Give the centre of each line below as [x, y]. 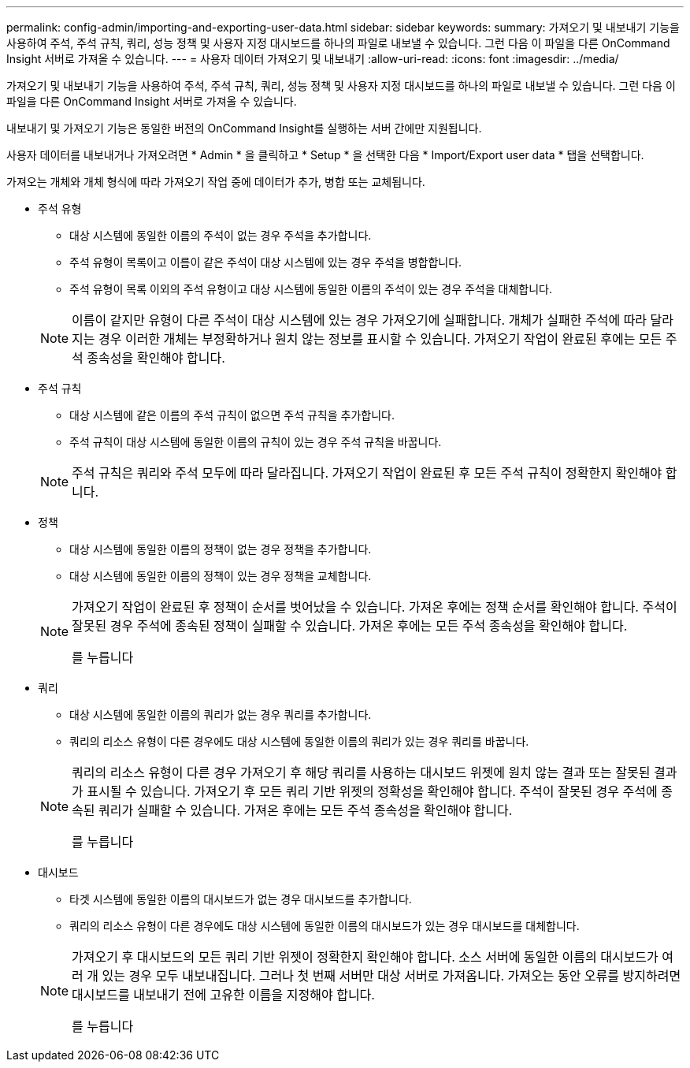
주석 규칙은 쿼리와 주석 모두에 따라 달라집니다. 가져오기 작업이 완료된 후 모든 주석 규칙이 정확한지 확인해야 [367, 473]
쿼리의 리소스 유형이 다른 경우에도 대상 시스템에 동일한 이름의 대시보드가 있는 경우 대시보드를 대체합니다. [325, 926]
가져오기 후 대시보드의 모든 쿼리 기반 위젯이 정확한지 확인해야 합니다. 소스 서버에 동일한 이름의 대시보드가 [365, 957]
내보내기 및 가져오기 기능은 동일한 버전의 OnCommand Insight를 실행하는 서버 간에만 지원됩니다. [244, 128]
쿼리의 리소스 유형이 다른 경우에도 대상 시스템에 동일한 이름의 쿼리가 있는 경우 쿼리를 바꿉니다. [299, 741]
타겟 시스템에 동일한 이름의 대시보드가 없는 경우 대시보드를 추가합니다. [241, 899]
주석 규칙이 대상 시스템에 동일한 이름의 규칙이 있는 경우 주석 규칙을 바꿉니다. [256, 442]
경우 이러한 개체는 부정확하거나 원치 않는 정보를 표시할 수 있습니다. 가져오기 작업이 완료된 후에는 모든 [380, 339]
